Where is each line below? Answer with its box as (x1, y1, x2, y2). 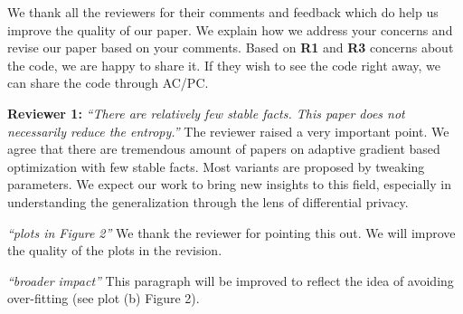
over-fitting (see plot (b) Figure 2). (7, 289, 200, 308)
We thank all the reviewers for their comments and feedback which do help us (7, 3, 439, 21)
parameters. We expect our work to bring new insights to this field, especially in (7, 175, 451, 194)
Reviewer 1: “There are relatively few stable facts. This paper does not (7, 103, 405, 122)
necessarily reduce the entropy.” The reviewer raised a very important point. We (7, 121, 449, 140)
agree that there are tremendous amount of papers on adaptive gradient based (7, 139, 440, 158)
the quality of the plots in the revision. (7, 241, 222, 260)
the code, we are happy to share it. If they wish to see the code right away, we (7, 55, 440, 74)
